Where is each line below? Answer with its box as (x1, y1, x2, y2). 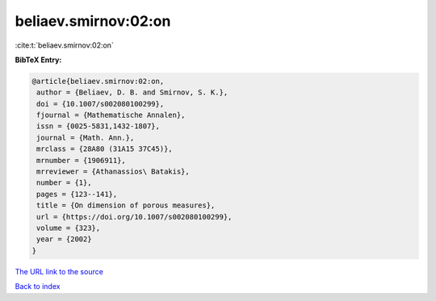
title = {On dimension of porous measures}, (36, 201, 216, 210)
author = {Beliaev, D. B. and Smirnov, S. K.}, (36, 88, 228, 97)
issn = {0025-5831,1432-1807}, (36, 122, 161, 131)
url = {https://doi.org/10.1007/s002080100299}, (36, 212, 233, 221)
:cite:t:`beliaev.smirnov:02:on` (15, 40, 115, 50)
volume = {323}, (36, 224, 101, 232)
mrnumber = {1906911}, (36, 156, 127, 165)
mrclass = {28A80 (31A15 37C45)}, (36, 144, 173, 153)
